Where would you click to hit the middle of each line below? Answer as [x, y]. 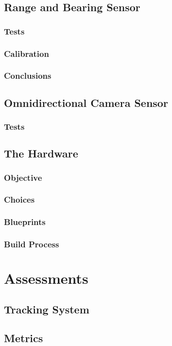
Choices [19, 199]
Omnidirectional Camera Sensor [86, 102]
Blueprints [25, 222]
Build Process [32, 244]
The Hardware [41, 153]
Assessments [46, 278]
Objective [23, 177]
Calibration [26, 53]
